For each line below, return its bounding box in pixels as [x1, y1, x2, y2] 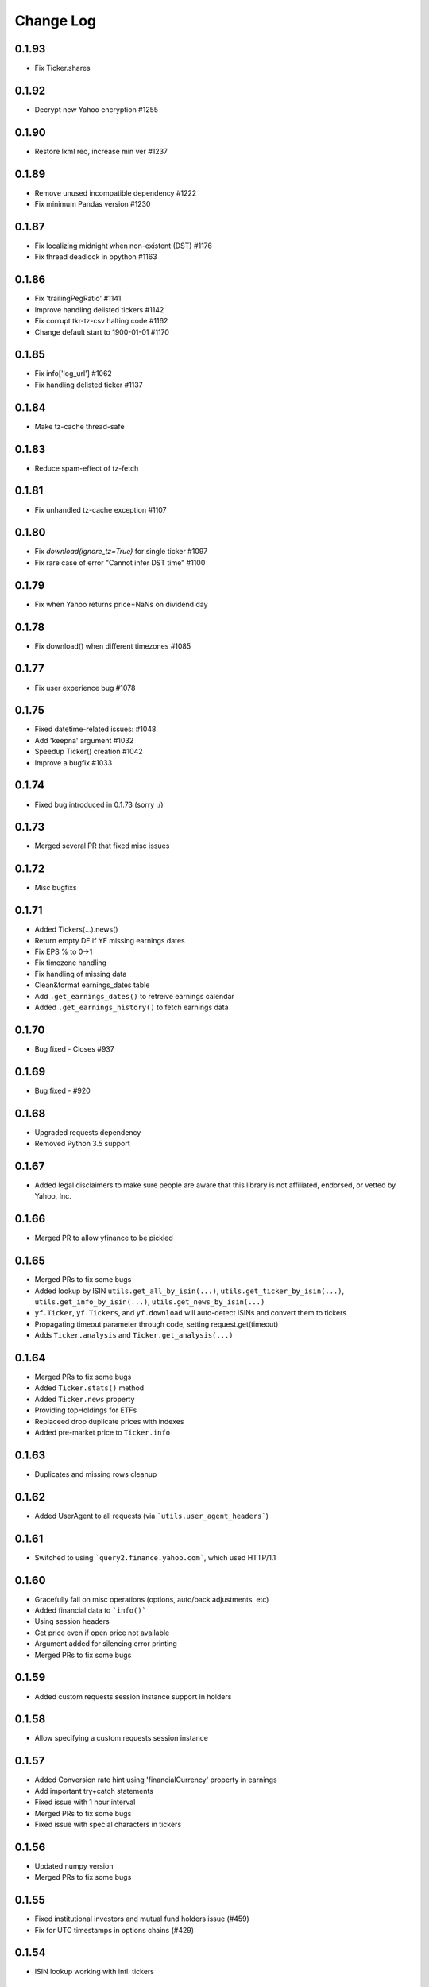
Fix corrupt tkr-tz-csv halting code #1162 [34, 316, 168, 326]
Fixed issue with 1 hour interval [34, 1797, 136, 1807]
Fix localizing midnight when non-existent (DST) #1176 [34, 241, 212, 250]
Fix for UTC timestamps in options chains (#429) [34, 1925, 195, 1935]
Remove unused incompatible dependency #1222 [34, 188, 197, 198]
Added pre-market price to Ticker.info [34, 1427, 171, 1438]
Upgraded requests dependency [34, 1127, 141, 1137]
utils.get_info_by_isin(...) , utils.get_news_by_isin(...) [34, 1297, 265, 1307]
